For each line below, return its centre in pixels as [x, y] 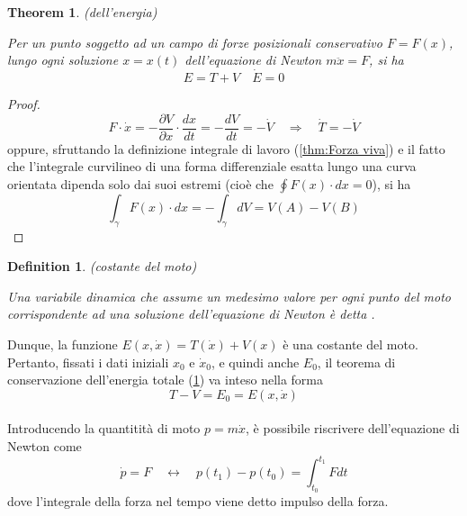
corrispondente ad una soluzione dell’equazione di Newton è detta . [191, 314]
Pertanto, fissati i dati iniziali [88, 362]
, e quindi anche [255, 362]
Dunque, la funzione [63, 344]
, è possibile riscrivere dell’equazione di [353, 428]
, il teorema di [356, 362]
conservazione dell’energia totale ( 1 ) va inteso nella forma [166, 380]
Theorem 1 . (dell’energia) [82, 12]
